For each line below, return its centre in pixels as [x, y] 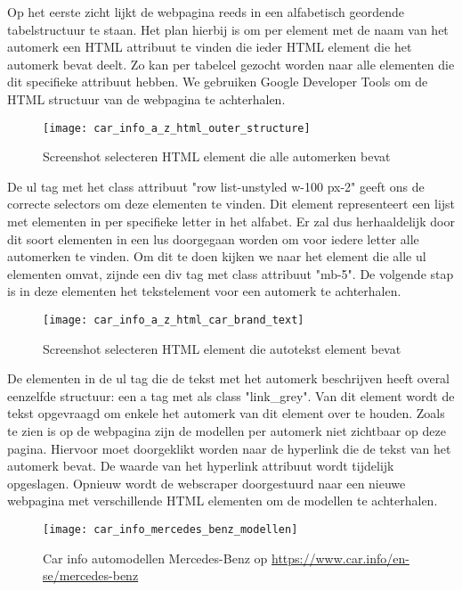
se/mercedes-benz [91, 575]
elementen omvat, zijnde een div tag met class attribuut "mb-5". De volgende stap [231, 273]
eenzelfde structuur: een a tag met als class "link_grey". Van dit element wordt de [231, 395]
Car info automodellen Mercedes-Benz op [155, 558]
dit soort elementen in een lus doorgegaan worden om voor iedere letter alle [213, 238]
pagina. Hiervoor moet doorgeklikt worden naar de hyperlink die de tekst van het [229, 448]
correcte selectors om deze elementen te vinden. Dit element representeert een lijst [231, 204]
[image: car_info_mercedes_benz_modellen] [170, 529]
